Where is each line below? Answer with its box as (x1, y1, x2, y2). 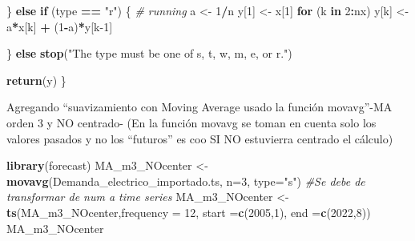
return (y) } (6, 71, 66, 88)
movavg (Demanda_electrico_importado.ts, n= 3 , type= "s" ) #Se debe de (6, 172, 365, 189)
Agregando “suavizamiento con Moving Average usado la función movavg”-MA (6, 98, 393, 115)
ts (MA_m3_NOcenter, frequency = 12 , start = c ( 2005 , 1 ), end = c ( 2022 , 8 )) (6, 203, 371, 220)
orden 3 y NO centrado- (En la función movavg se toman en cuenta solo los (6, 114, 377, 131)
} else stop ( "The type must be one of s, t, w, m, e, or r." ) (6, 45, 292, 62)
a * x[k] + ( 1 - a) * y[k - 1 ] (6, 18, 113, 34)
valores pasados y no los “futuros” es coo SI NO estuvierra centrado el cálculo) (6, 130, 393, 147)
